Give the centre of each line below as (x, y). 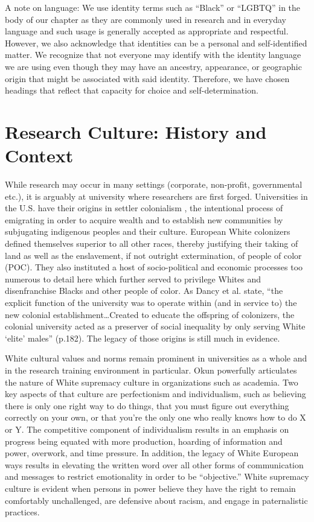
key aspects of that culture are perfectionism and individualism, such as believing (155, 394)
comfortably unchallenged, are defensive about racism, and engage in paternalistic (156, 500)
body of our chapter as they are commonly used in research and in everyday (146, 19)
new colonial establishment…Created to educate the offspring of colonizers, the (150, 314)
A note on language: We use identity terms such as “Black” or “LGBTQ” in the (153, 7)
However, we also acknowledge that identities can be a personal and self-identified (156, 43)
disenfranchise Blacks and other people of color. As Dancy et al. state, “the (144, 291)
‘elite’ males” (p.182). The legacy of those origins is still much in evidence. (143, 338)
